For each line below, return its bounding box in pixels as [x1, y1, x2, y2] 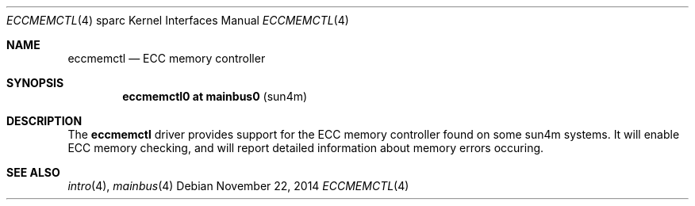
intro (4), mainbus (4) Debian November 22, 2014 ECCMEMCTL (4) [67, 179, 409, 193]
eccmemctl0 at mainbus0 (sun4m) [122, 90, 308, 103]
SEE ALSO [6, 166, 60, 179]
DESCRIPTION [6, 114, 83, 128]
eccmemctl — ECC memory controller [67, 51, 266, 65]
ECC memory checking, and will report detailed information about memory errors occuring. [67, 141, 544, 154]
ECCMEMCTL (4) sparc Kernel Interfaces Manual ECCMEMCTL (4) [6, 13, 349, 27]
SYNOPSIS [6, 76, 64, 90]
